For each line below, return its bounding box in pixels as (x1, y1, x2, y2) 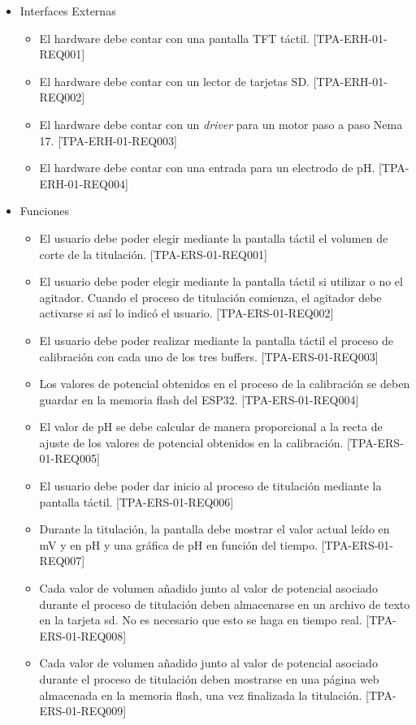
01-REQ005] (39, 450, 100, 467)
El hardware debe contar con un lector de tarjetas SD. (39, 72, 310, 89)
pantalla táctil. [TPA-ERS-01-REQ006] (39, 493, 234, 510)
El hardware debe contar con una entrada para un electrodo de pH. (39, 159, 375, 176)
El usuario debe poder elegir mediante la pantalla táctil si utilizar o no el (39, 273, 403, 290)
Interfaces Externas (19, 2, 116, 19)
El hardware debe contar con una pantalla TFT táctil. (39, 29, 310, 46)
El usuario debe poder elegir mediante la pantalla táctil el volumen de (39, 229, 388, 246)
